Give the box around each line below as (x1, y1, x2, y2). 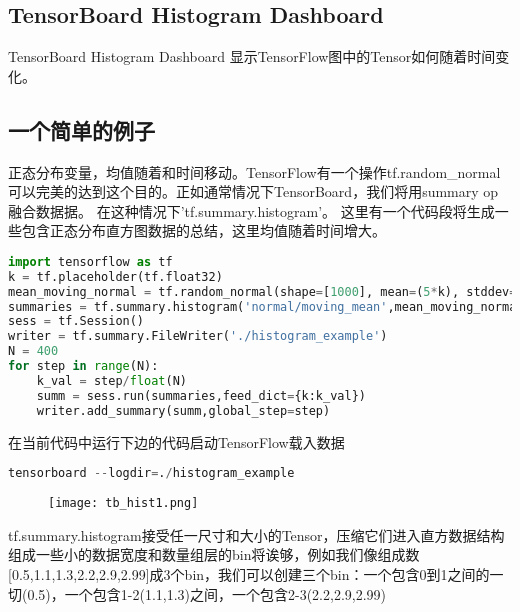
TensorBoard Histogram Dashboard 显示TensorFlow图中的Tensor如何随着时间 (8, 46, 496, 67)
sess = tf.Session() (8, 314, 145, 329)
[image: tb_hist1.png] (48, 496, 199, 511)
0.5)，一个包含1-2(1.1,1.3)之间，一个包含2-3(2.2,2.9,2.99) (27, 583, 387, 604)
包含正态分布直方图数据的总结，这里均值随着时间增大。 (21, 220, 386, 241)
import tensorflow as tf (8, 254, 173, 269)
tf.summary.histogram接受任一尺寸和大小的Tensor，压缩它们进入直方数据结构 (8, 524, 505, 545)
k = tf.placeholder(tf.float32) (8, 269, 223, 284)
